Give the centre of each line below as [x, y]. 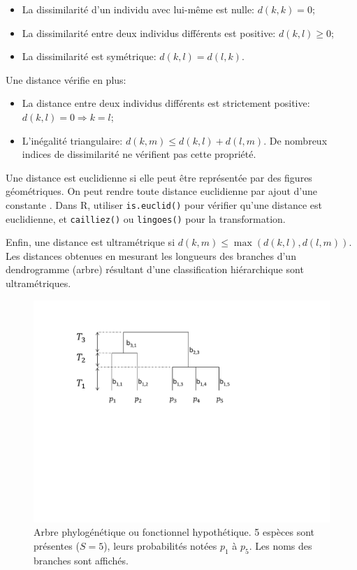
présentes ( [57, 545]
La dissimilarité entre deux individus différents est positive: [149, 32]
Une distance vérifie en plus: [66, 79]
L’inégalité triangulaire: [72, 140]
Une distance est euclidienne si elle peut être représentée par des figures [159, 177]
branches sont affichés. [81, 560]
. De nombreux [296, 140]
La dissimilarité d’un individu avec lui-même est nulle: [138, 9]
